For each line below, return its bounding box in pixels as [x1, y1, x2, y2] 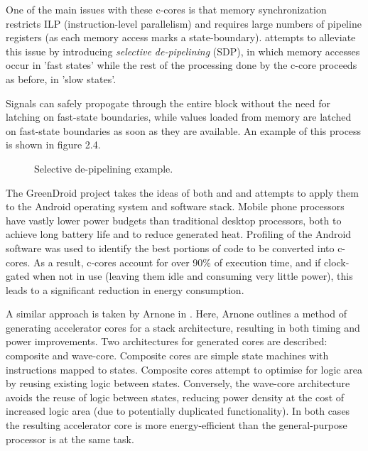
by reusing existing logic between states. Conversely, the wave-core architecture [6, 376, 350, 391]
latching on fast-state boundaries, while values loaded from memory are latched [6, 109, 352, 124]
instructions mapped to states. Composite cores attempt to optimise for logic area [6, 362, 362, 376]
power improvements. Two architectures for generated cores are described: [6, 334, 328, 349]
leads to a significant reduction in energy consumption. [6, 282, 244, 297]
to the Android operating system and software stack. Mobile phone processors [6, 199, 345, 214]
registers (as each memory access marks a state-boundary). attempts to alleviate [6, 30, 356, 45]
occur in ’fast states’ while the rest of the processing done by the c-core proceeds [6, 58, 357, 72]
